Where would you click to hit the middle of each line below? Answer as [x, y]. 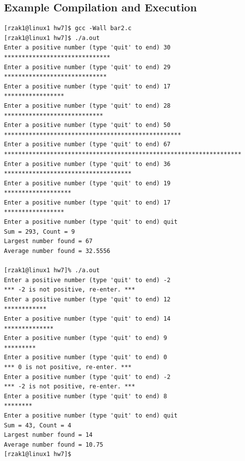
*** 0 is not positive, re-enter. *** [68, 367]
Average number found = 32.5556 [57, 251]
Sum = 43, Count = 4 [38, 425]
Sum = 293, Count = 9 [40, 231]
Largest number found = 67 [48, 241]
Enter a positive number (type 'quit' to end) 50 [87, 125]
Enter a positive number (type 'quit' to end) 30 [87, 48]
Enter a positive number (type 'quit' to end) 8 [86, 396]
